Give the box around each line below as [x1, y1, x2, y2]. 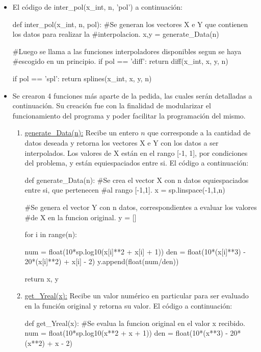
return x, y [24, 273, 59, 284]
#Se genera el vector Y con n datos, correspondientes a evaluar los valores [24, 201, 257, 212]
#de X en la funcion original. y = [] [24, 212, 137, 222]
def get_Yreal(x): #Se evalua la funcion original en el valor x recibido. [24, 317, 245, 328]
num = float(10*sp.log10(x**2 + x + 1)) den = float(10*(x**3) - [24, 327, 228, 338]
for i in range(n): [24, 229, 77, 240]
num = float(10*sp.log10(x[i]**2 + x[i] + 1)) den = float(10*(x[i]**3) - [24, 246, 246, 256]
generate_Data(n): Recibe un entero [24, 127, 139, 138]
